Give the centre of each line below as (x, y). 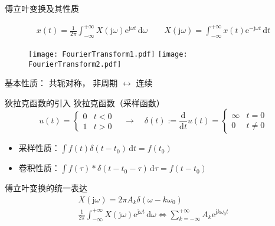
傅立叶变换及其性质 (42, 8)
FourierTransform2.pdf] (75, 64)
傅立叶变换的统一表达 (46, 188)
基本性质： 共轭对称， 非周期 (61, 83)
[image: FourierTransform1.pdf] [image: (108, 54)
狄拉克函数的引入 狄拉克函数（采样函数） (85, 102)
